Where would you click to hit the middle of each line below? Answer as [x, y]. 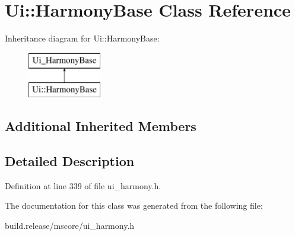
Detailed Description [70, 161]
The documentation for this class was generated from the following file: [134, 205]
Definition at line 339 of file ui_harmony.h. [83, 185]
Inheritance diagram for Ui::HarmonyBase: [82, 38]
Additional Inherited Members [101, 126]
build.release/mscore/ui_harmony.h [70, 226]
